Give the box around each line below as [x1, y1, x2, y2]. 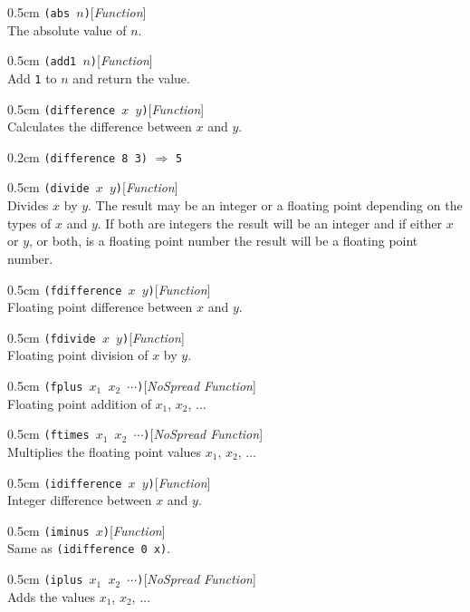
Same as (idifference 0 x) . [7, 539, 171, 558]
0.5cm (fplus [7, 376, 83, 394]
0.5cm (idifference [7, 472, 122, 491]
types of [7, 213, 52, 232]
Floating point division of [7, 345, 149, 364]
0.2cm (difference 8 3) [7, 147, 148, 166]
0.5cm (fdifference [7, 279, 122, 298]
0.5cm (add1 [7, 51, 77, 70]
